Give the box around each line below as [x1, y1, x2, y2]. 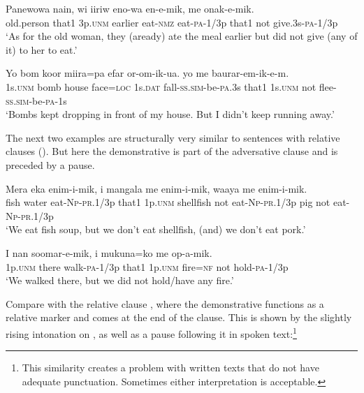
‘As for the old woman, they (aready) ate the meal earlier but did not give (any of [6, 29, 358, 43]
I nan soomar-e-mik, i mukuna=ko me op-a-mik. [6, 245, 212, 260]
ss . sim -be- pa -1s [6, 93, 67, 107]
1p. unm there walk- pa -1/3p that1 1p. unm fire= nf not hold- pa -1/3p [6, 259, 289, 274]
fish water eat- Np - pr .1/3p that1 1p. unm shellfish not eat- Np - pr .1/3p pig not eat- [6, 195, 350, 209]
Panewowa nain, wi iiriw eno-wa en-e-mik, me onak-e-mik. [6, 1, 254, 15]
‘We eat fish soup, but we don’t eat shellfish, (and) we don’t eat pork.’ [6, 222, 306, 237]
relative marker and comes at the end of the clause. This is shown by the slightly [6, 310, 352, 325]
